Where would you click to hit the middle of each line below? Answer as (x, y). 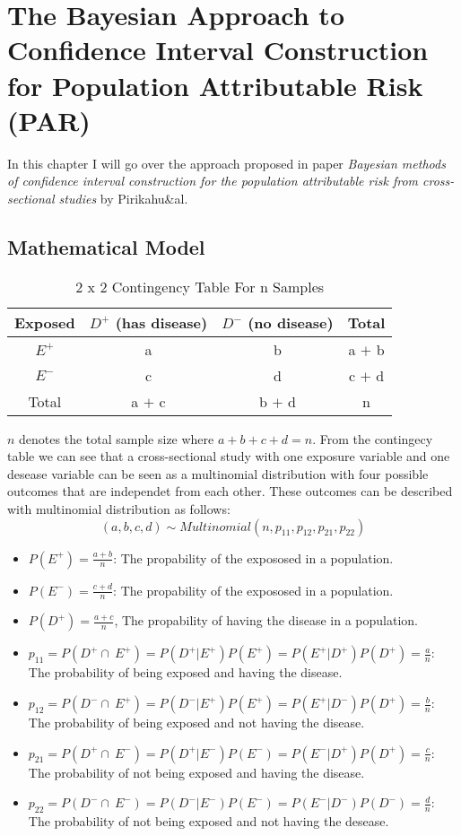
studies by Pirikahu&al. (123, 198)
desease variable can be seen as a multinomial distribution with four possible (218, 473)
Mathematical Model (106, 246)
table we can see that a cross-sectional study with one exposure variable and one (229, 456)
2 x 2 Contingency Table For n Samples (200, 286)
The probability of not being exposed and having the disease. (196, 772)
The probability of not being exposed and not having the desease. (209, 821)
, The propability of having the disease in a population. (266, 620)
